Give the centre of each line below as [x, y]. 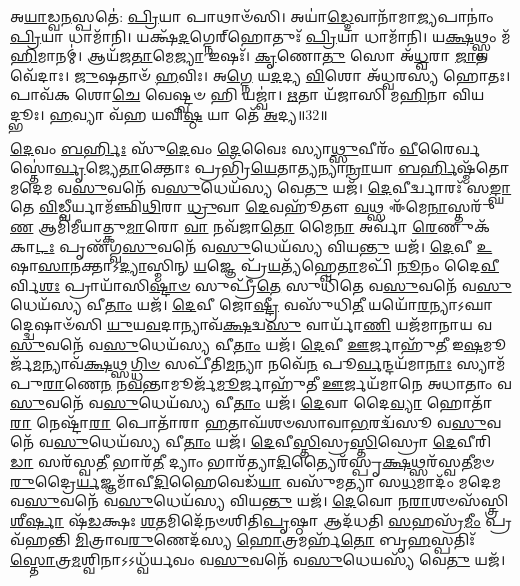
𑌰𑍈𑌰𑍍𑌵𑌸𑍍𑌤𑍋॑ [449, 147]
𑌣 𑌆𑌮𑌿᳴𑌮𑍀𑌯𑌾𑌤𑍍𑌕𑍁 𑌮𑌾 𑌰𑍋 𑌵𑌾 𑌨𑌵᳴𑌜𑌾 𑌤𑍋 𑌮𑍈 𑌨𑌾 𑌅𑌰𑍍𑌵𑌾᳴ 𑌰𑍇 [224, 225]
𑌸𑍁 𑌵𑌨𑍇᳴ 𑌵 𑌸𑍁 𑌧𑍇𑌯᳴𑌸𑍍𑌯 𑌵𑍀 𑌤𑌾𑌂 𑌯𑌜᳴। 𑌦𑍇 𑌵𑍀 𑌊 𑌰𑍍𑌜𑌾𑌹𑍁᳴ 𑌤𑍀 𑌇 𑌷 [246, 343]
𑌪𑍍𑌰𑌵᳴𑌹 [499, 519]
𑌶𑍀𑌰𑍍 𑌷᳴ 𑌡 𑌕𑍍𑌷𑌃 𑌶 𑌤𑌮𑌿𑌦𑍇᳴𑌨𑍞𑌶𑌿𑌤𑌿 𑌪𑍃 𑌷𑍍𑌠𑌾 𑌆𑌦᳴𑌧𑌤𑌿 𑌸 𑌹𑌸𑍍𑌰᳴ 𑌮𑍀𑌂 [245, 519]
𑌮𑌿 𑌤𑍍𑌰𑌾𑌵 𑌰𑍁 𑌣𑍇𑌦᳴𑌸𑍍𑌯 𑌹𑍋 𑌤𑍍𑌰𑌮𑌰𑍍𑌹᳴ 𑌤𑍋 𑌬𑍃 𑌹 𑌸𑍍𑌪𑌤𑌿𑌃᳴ [275, 539]
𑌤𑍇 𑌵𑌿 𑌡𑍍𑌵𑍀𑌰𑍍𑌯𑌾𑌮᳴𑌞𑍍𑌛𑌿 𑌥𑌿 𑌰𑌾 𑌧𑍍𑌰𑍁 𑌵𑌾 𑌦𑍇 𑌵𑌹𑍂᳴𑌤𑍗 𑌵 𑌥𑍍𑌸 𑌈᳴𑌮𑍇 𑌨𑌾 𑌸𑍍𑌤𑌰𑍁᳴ [253, 206]
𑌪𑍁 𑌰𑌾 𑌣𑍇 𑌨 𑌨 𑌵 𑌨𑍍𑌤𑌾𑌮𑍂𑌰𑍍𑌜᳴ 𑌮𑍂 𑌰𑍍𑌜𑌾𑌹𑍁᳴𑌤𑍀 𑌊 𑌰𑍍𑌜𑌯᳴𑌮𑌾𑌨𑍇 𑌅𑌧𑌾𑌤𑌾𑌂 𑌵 [261, 382]
